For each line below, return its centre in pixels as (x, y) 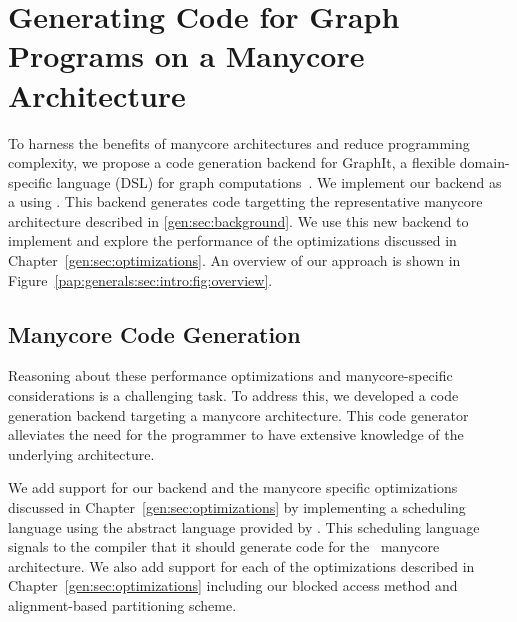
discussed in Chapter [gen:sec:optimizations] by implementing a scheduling (237, 507)
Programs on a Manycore (186, 55)
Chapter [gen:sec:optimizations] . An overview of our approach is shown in (234, 260)
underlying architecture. (81, 453)
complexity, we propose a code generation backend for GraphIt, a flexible (232, 162)
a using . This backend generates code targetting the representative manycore (245, 201)
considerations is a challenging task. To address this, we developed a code (233, 395)
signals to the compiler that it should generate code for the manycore (224, 546)
